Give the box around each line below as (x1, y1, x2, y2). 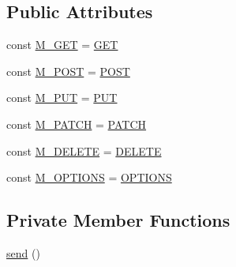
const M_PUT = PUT (6, 89, 118, 106)
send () (6, 244, 40, 261)
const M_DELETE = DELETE (6, 142, 162, 159)
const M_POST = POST (6, 62, 130, 79)
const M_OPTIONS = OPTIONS (6, 169, 172, 186)
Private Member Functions (6, 208, 230, 232)
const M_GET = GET (6, 36, 118, 53)
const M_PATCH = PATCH (6, 115, 147, 132)
